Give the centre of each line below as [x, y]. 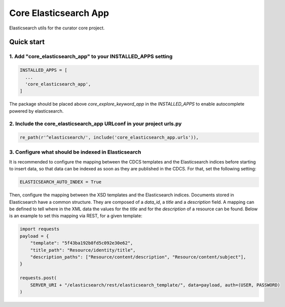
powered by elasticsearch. [36, 111]
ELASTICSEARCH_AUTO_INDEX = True [61, 182]
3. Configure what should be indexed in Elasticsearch [75, 152]
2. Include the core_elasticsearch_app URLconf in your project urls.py [95, 124]
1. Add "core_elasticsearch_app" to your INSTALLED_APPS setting [91, 56]
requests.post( [38, 278]
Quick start [27, 42]
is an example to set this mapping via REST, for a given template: [76, 216]
